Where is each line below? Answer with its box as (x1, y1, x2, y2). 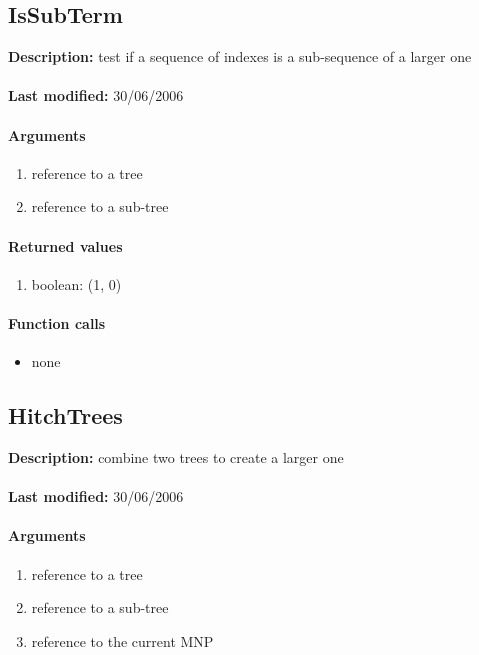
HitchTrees (8, 400, 123, 431)
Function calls (8, 312, 106, 333)
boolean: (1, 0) (31, 273, 122, 294)
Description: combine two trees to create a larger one (8, 446, 344, 467)
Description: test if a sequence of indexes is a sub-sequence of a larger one (8, 46, 472, 67)
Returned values (8, 235, 123, 256)
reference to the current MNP (31, 630, 214, 651)
